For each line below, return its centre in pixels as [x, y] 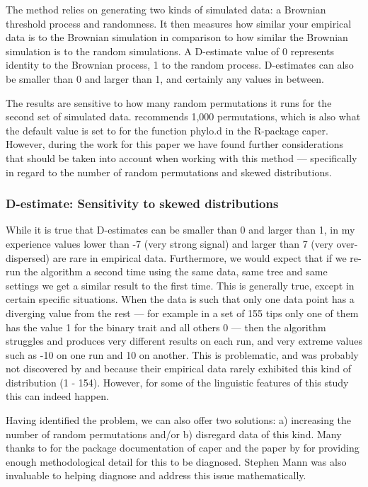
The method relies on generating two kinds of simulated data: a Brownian [166, 9]
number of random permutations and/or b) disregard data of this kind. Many [174, 434]
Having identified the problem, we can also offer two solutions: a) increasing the [179, 420]
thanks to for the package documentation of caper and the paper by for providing [183, 448]
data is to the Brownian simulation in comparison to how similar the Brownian [177, 37]
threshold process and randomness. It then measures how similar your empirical [179, 23]
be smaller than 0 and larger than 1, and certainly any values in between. [165, 78]
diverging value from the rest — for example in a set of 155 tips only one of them [182, 313]
